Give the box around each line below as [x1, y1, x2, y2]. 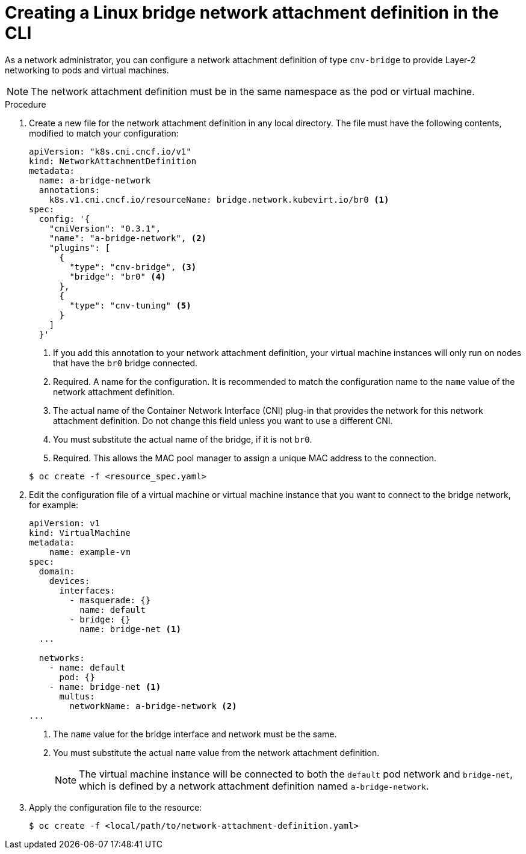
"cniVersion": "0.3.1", [49, 223, 161, 233]
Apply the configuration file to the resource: [29, 802, 202, 813]
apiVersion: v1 [29, 518, 101, 528]
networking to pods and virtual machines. [5, 64, 169, 75]
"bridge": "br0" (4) [69, 271, 166, 281]
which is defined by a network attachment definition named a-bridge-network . [79, 779, 429, 792]
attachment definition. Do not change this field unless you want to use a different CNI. [53, 415, 393, 426]
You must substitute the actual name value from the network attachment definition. [53, 747, 380, 758]
